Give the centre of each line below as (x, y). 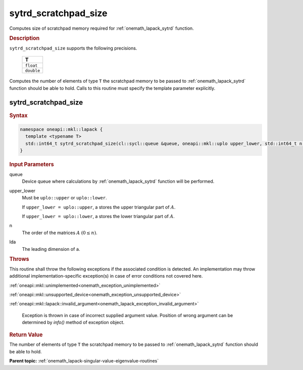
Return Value (26, 335)
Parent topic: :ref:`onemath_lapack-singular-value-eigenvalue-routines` (84, 361)
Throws (19, 259)
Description (24, 38)
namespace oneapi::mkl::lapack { (61, 129)
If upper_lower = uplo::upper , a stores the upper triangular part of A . (99, 207)
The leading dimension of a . (51, 249)
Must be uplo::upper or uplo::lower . (64, 198)
